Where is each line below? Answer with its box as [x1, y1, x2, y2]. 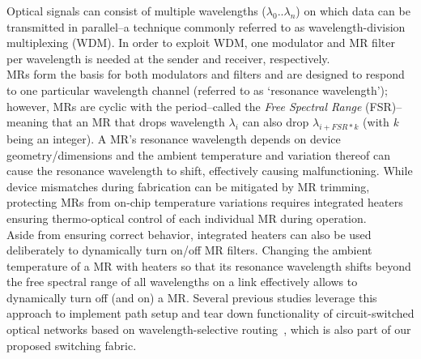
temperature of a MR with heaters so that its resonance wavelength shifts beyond [6, 257, 411, 274]
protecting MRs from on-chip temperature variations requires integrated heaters [6, 194, 403, 211]
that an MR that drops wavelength [51, 113, 225, 130]
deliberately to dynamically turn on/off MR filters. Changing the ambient [6, 241, 372, 259]
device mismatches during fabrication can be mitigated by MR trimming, [6, 177, 370, 194]
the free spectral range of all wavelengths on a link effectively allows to [6, 273, 358, 290]
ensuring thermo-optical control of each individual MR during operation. [6, 209, 367, 226]
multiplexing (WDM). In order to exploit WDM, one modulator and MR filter [6, 34, 395, 51]
